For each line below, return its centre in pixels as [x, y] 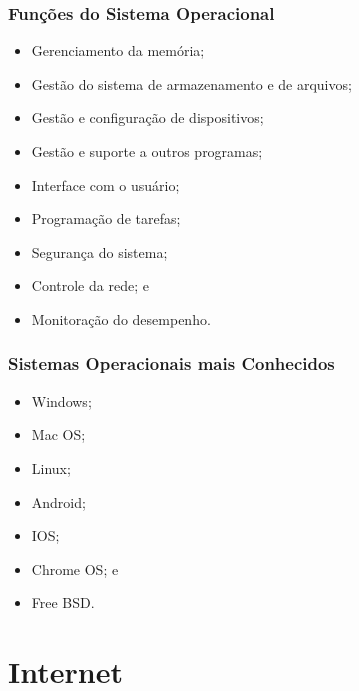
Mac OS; [58, 434]
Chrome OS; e [75, 568]
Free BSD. [63, 602]
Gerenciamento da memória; [118, 50]
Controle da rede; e [90, 285]
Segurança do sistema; [99, 251]
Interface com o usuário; [105, 184]
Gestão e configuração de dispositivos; [147, 117]
